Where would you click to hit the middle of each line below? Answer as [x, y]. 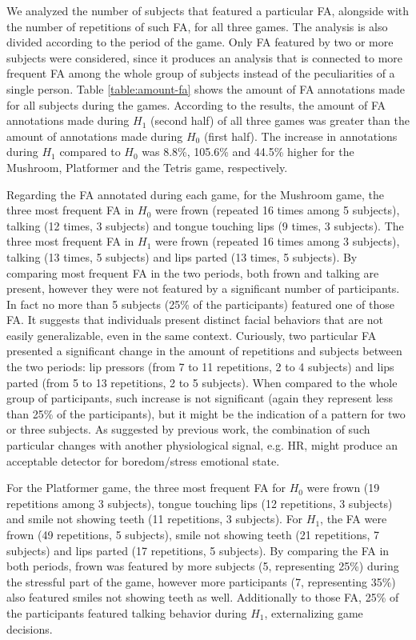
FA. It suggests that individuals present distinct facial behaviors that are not [195, 320]
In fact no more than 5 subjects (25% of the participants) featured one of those [200, 304]
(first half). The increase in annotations [300, 136]
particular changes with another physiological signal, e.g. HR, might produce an [202, 445]
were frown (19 [343, 488]
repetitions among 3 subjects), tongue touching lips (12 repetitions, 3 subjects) [200, 503]
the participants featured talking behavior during [127, 612]
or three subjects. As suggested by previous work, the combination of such [188, 429]
